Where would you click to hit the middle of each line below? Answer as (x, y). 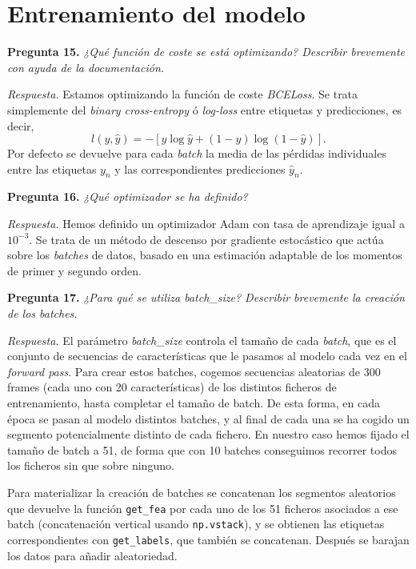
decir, (21, 125)
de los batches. (42, 313)
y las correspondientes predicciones (200, 168)
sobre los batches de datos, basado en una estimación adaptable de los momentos (205, 255)
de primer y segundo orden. (74, 270)
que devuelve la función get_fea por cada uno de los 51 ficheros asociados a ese (203, 508)
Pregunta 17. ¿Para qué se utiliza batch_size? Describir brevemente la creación (206, 297)
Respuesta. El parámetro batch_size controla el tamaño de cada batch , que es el (202, 340)
